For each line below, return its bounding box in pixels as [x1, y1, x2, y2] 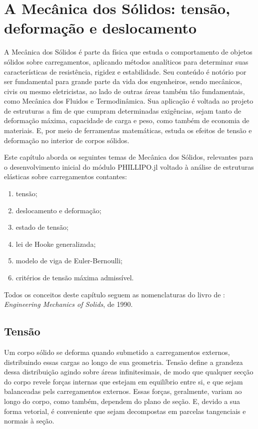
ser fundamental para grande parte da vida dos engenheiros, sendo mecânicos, [4, 76, 242, 87]
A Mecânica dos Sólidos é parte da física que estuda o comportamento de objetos [4, 47, 252, 57]
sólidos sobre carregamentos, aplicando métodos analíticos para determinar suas [4, 56, 248, 67]
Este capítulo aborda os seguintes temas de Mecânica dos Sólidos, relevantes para [4, 152, 253, 162]
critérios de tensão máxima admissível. [15, 272, 134, 282]
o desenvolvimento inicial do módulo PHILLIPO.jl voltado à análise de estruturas [4, 161, 254, 172]
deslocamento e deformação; [15, 205, 101, 215]
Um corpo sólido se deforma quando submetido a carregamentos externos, [4, 346, 230, 357]
